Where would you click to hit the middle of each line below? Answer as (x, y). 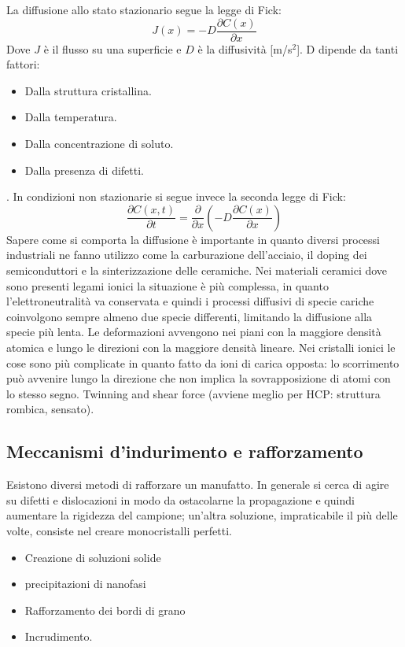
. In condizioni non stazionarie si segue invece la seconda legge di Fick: (176, 196)
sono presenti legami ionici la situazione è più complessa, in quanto (168, 285)
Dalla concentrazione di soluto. (99, 144)
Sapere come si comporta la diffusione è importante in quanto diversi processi (193, 239)
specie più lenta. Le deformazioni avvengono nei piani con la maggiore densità (194, 332)
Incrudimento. (59, 636)
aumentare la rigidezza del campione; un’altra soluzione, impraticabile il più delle (202, 515)
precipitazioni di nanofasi (85, 584)
